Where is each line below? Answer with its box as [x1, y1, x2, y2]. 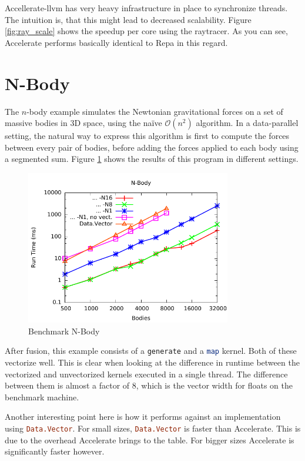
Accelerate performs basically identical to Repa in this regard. [5, 36, 228, 48]
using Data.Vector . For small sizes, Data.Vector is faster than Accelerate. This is [5, 422, 301, 435]
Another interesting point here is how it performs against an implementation [5, 410, 281, 423]
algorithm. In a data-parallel [196, 117, 299, 129]
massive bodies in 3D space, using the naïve [5, 117, 162, 129]
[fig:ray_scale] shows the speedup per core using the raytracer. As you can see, [5, 25, 288, 37]
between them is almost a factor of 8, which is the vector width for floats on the [5, 379, 293, 392]
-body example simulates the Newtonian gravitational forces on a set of [26, 105, 283, 117]
